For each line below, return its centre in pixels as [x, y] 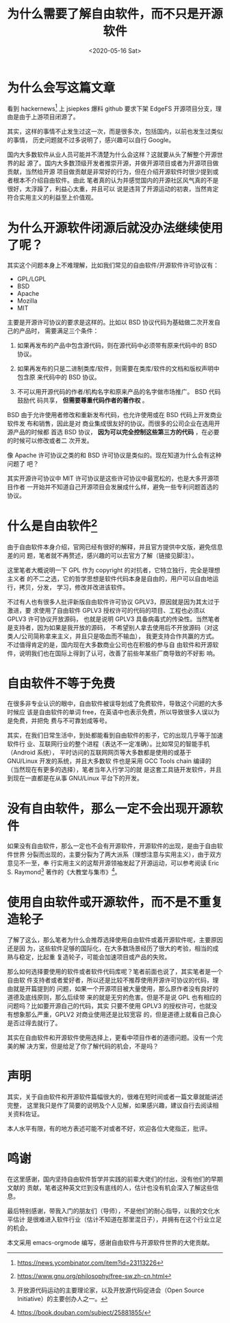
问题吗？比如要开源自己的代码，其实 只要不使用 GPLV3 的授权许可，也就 [109, 1006]
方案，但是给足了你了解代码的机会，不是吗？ [95, 1046]
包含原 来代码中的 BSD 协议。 [59, 377]
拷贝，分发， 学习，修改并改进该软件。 [74, 587]
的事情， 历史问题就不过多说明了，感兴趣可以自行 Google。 [91, 140]
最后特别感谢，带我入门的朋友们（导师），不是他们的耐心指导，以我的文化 [111, 1210]
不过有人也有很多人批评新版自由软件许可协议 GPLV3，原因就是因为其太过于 [114, 602]
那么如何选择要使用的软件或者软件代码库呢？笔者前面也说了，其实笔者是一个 [115, 972]
